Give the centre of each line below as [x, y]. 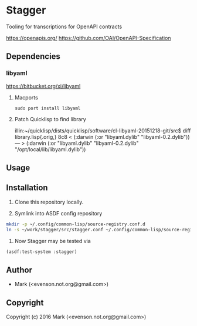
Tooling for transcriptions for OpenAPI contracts [64, 26]
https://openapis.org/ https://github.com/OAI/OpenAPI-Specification [89, 38]
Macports [26, 97]
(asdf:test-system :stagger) [42, 252]
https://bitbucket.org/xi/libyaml [43, 86]
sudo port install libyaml [47, 108]
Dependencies [33, 56]
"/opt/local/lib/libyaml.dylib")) [50, 149]
